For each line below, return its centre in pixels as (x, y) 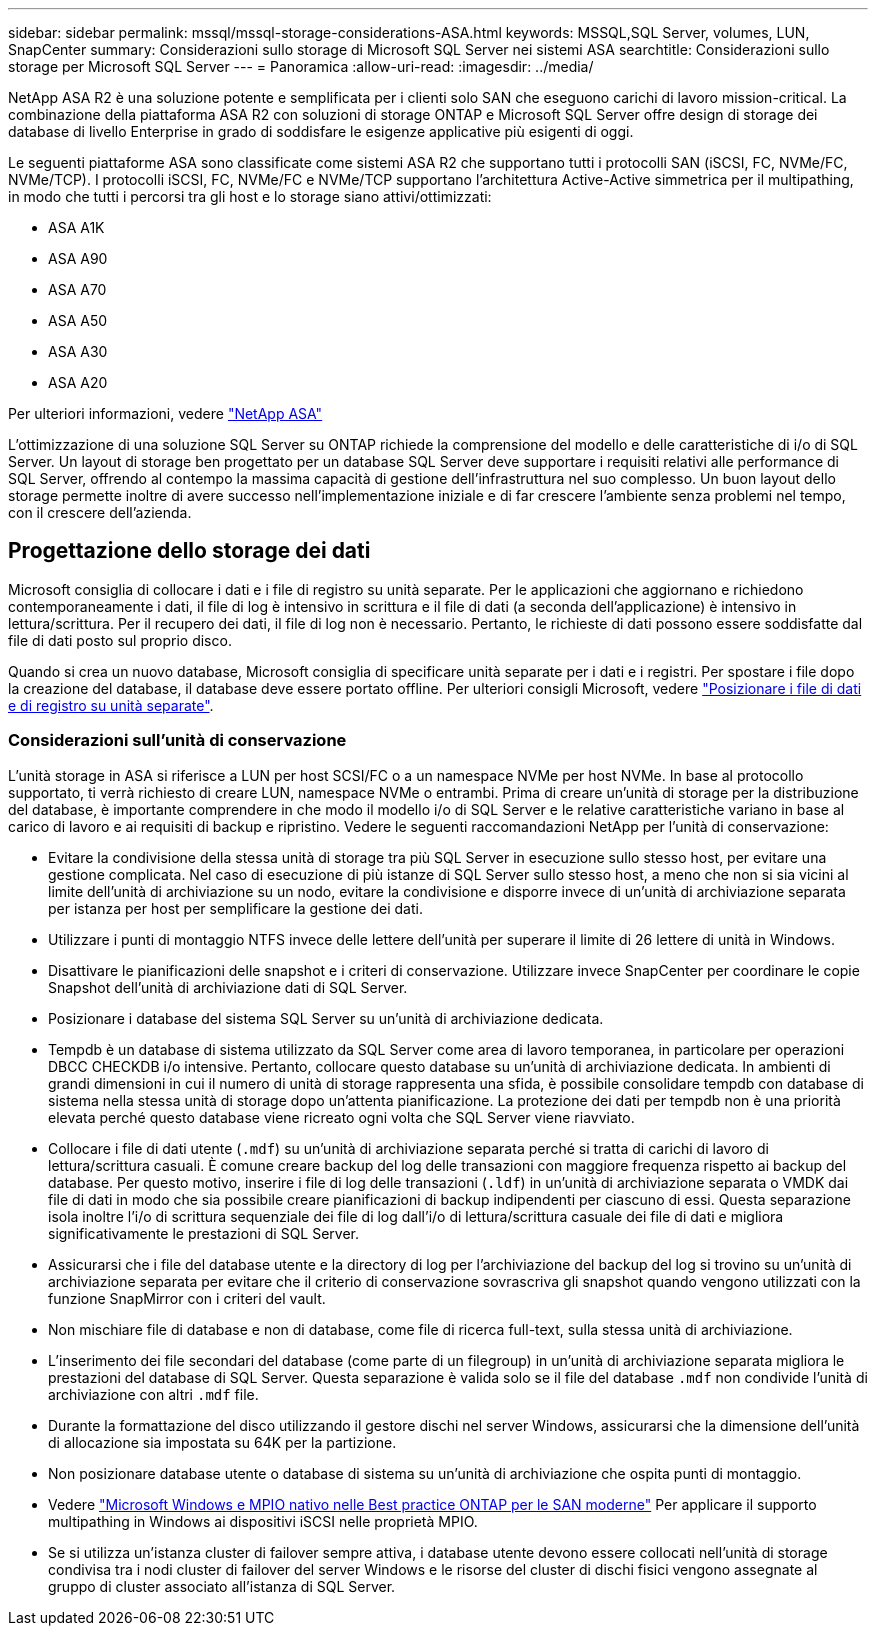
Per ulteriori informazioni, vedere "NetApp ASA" (165, 413)
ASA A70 (77, 289)
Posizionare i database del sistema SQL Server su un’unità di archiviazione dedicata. (326, 1018)
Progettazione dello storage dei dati (189, 551)
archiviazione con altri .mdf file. (153, 1394)
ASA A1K (76, 227)
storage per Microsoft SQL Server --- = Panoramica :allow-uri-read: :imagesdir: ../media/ (301, 66)
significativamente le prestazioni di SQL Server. (204, 1233)
